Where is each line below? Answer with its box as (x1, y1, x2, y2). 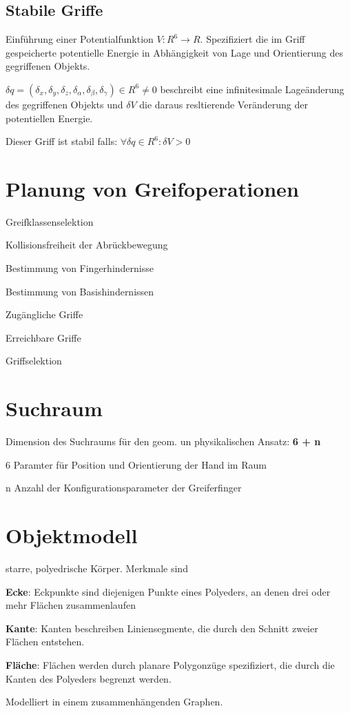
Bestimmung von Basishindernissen (6, 284, 154, 298)
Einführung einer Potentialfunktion (6, 32, 154, 46)
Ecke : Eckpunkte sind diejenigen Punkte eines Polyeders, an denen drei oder (6, 584, 331, 598)
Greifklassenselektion (6, 214, 94, 228)
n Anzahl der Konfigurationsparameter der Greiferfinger (6, 480, 242, 495)
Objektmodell (6, 521, 138, 549)
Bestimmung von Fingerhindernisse (6, 261, 154, 275)
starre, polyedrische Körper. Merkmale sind (6, 561, 188, 576)
